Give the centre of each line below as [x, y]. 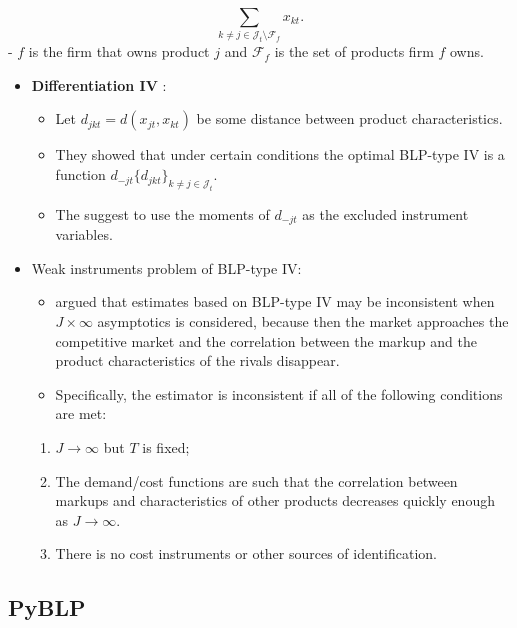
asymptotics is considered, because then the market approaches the [303, 321]
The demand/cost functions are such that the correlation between [256, 480]
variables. [84, 234]
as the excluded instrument [385, 213]
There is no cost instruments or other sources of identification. [246, 553]
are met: [81, 413]
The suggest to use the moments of [162, 213]
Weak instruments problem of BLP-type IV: [166, 267]
